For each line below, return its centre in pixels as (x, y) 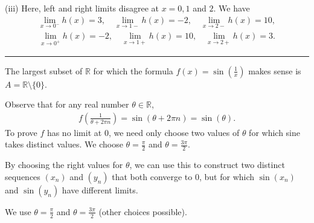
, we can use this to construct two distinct (207, 165)
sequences (23, 176)
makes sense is (275, 70)
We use (18, 211)
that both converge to (152, 176)
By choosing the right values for (64, 165)
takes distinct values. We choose (64, 144)
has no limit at (74, 132)
